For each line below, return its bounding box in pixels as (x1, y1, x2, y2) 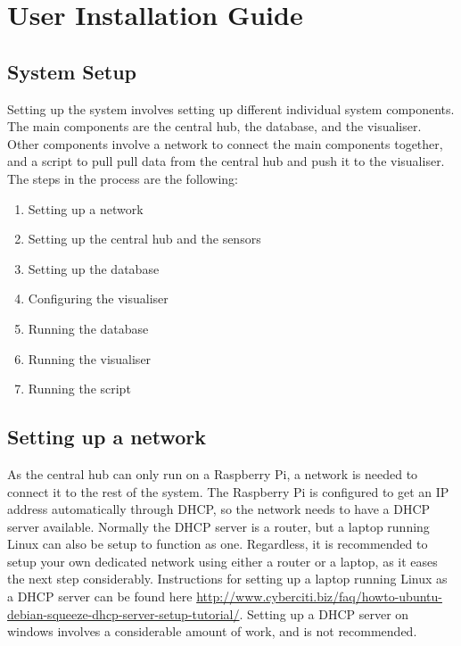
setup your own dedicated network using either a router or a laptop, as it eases (7, 551, 438, 570)
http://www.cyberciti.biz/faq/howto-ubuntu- (196, 587, 442, 606)
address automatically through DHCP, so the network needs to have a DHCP (7, 500, 431, 518)
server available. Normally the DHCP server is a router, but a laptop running (7, 517, 430, 535)
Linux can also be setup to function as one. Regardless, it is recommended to (7, 534, 428, 553)
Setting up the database (28, 259, 160, 277)
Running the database (28, 319, 149, 337)
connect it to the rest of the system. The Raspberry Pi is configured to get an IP (7, 482, 449, 501)
